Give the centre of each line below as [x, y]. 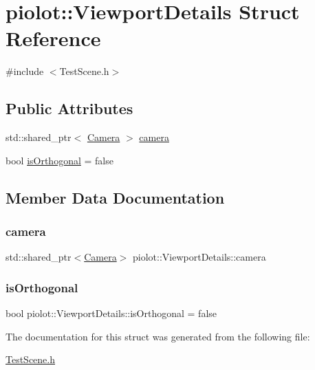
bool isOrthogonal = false [59, 160]
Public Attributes [69, 108]
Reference [53, 38]
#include [25, 71]
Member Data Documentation [115, 197]
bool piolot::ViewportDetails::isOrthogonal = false [111, 313]
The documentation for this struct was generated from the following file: [158, 336]
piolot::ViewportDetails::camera [199, 257]
